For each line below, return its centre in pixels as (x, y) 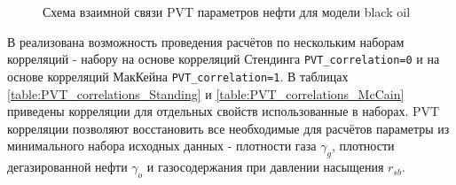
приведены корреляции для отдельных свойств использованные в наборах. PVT (224, 111)
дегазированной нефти (67, 167)
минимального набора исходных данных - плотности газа (162, 146)
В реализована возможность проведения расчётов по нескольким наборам (206, 41)
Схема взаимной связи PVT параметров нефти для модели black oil (227, 12)
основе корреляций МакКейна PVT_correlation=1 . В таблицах (178, 76)
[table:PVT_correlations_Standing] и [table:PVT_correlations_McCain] (206, 93)
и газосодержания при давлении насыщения (265, 167)
